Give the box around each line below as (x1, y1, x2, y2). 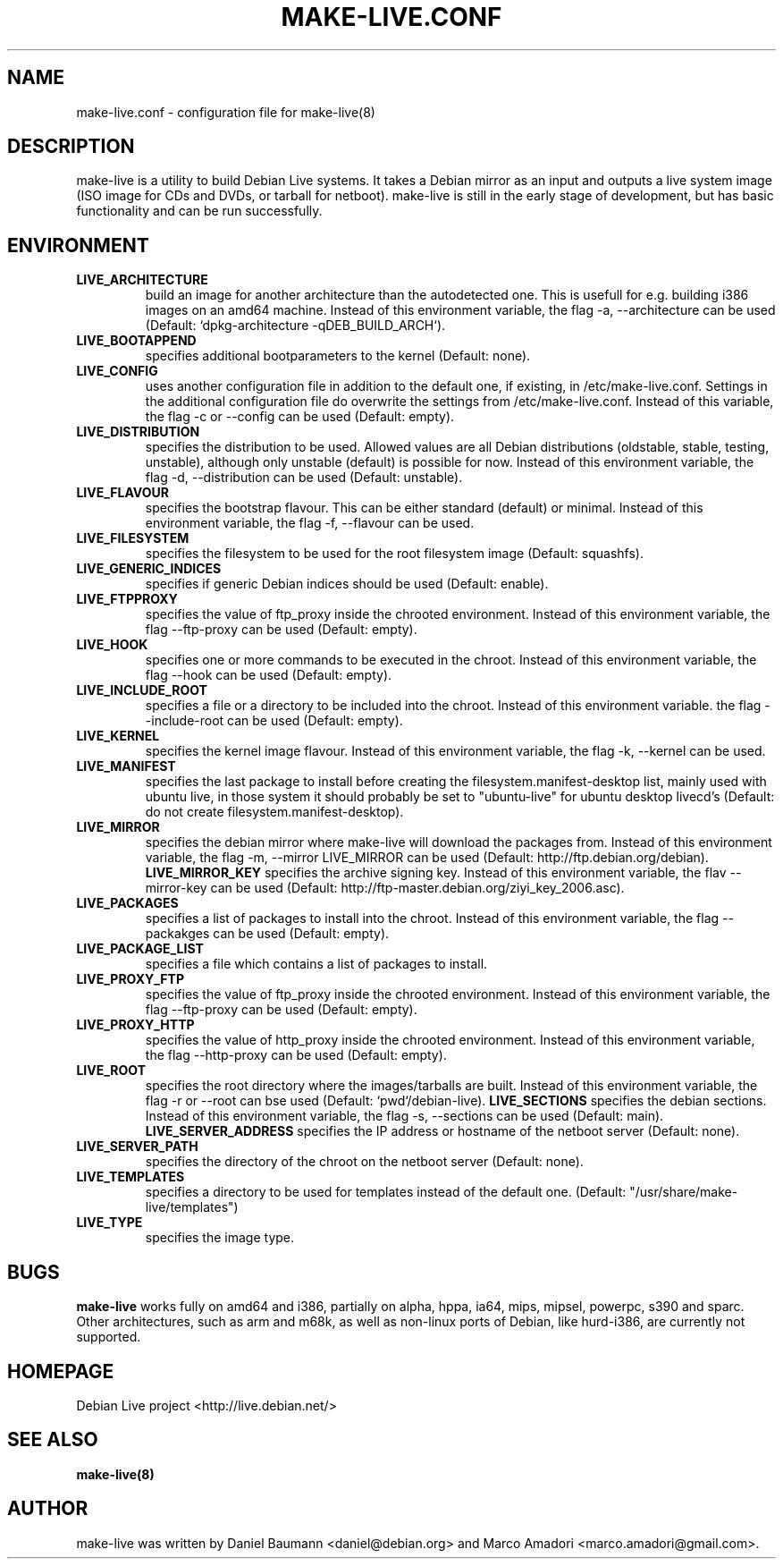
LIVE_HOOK (76, 637, 148, 653)
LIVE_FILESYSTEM (76, 530, 189, 546)
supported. (76, 1329, 141, 1345)
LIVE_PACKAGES (76, 895, 179, 911)
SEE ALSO (7, 1428, 98, 1452)
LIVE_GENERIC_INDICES (76, 561, 222, 577)
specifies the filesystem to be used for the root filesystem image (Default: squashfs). (145, 546, 644, 562)
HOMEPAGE (7, 1359, 114, 1383)
